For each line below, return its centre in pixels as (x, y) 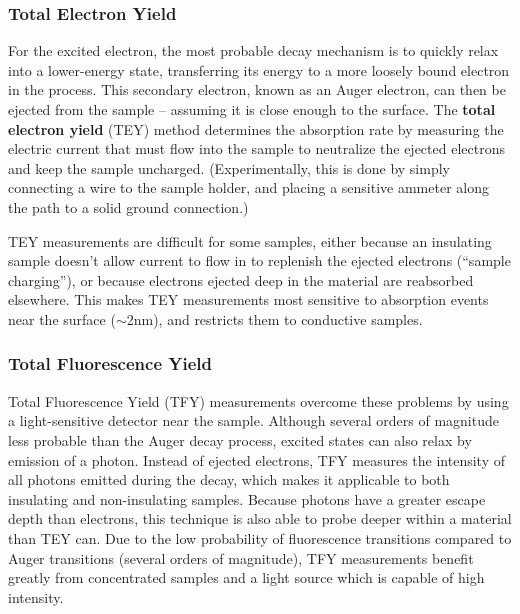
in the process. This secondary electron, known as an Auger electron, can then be (257, 89)
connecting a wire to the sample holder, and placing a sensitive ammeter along (248, 187)
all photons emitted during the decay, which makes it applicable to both (229, 479)
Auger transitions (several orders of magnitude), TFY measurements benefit (241, 557)
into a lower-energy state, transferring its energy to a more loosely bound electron (259, 69)
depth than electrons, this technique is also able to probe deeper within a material (260, 518)
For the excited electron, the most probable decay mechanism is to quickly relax (253, 50)
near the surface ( (62, 318)
